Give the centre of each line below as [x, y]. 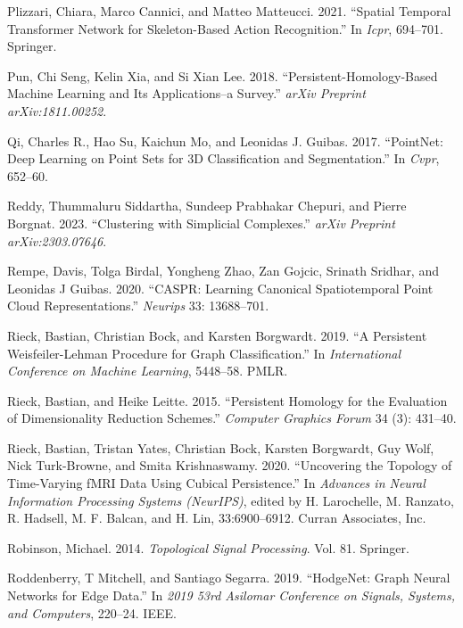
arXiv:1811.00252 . [57, 110]
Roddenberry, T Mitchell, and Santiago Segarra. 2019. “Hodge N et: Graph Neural [229, 578]
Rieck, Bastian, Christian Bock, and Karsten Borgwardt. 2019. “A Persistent [217, 335]
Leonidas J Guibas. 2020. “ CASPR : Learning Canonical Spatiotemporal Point [220, 288]
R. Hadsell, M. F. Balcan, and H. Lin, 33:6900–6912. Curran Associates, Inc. [217, 518]
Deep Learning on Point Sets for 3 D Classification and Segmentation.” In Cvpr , [223, 158]
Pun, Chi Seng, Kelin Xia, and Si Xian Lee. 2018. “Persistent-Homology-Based [223, 75]
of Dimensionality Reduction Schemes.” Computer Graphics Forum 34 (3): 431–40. [232, 418]
